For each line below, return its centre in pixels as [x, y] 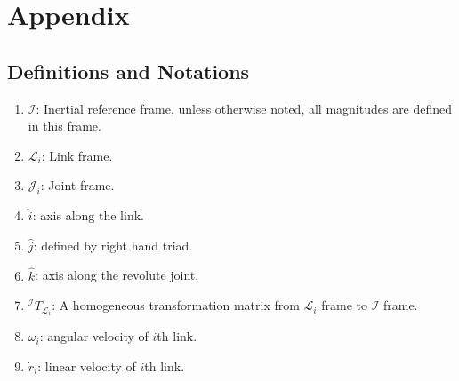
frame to [344, 305]
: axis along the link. [88, 215]
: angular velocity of [94, 336]
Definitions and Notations [129, 71]
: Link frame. [77, 155]
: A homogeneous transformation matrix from [176, 305]
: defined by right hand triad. [113, 245]
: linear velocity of [87, 365]
